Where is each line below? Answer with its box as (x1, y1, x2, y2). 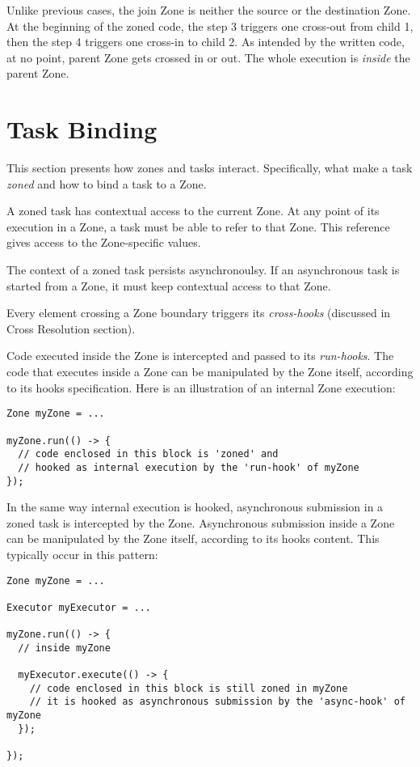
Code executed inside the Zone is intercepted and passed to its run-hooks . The (6, 347, 394, 364)
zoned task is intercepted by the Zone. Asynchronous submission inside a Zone (6, 514, 395, 531)
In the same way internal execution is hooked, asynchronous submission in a (6, 498, 384, 515)
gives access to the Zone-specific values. (6, 234, 201, 251)
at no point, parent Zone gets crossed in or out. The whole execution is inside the (6, 49, 410, 66)
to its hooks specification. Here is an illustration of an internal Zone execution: (6, 379, 396, 396)
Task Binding (6, 112, 157, 146)
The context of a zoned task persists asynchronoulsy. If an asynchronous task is (6, 261, 400, 278)
